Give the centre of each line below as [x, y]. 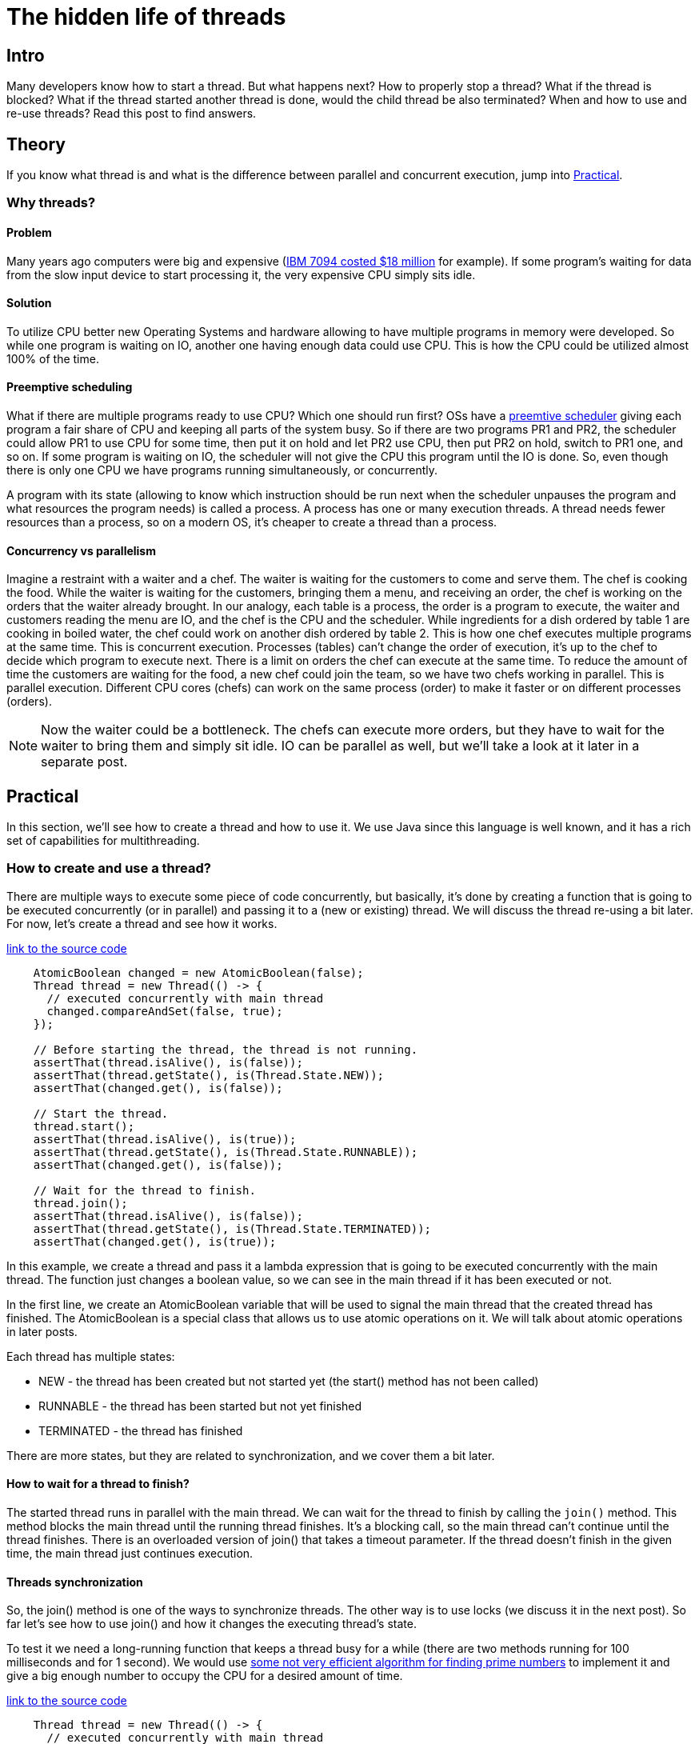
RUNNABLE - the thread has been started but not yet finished [200, 1406]
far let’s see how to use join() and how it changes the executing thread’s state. [212, 1624]
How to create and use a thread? [109, 868]
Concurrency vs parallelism [81, 550]
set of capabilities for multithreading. [103, 841]
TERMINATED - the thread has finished [141, 1430]
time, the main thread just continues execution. [130, 1554]
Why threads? [51, 203]
